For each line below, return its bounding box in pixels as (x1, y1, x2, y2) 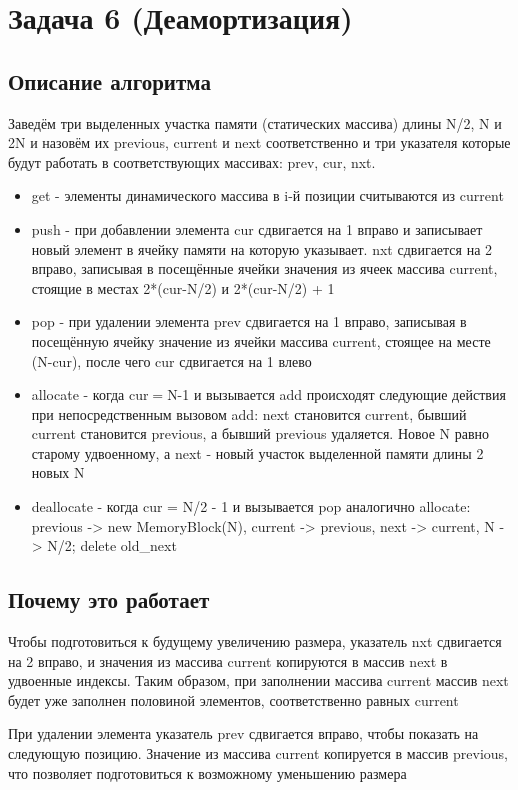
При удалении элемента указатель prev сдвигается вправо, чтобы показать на (8, 723, 479, 744)
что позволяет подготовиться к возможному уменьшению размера (8, 762, 407, 783)
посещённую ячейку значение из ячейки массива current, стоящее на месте (31, 330, 491, 351)
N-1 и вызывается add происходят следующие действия (167, 384, 506, 405)
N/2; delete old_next (47, 535, 177, 556)
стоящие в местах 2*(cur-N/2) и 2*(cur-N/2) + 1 (31, 277, 335, 298)
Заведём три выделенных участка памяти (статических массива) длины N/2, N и (8, 112, 502, 133)
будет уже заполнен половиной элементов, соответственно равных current (8, 689, 459, 710)
